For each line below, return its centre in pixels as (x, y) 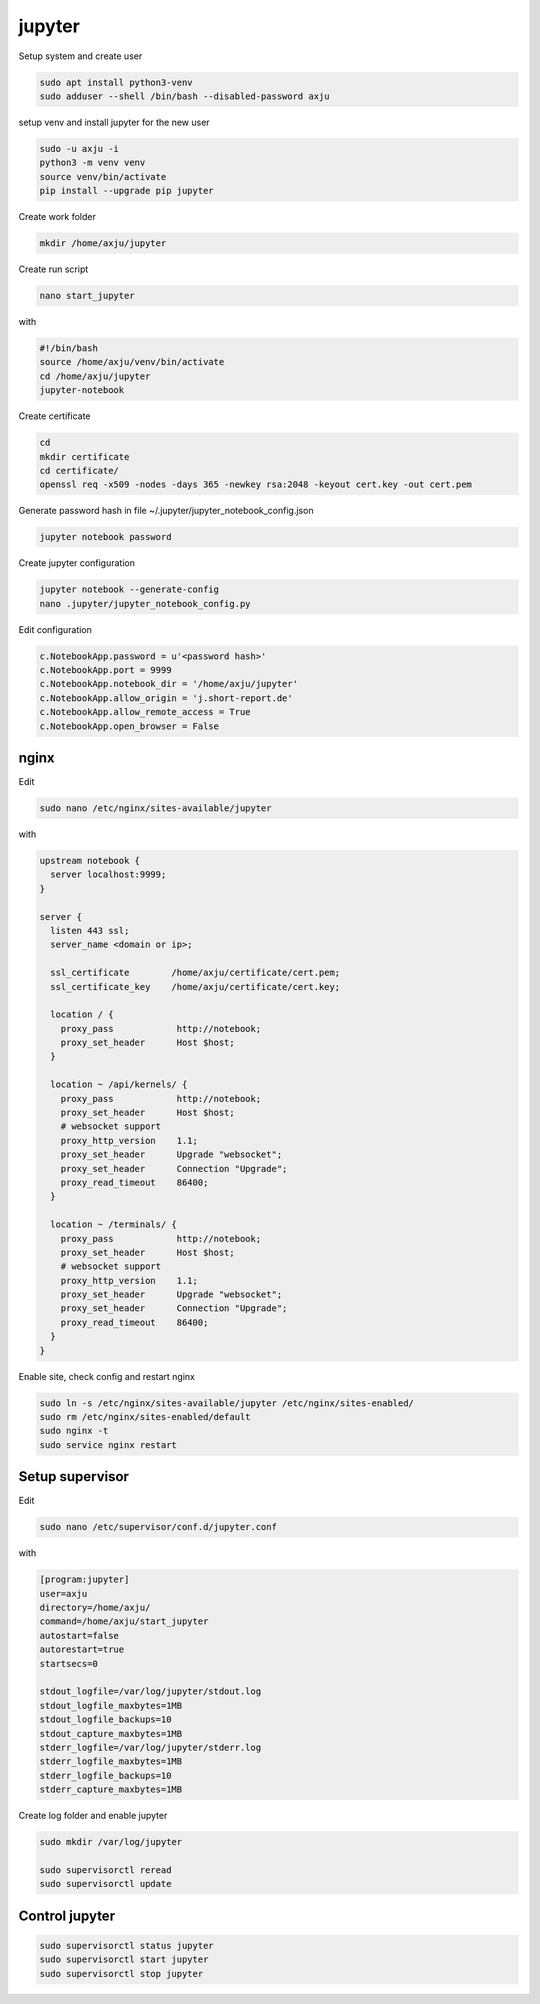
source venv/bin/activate (103, 176)
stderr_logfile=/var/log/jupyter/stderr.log (150, 1747)
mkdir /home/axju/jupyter (103, 243)
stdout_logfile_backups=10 (105, 1719)
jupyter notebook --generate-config (129, 589)
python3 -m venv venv (92, 163)
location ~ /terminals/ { (113, 1224)
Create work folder (57, 217)
